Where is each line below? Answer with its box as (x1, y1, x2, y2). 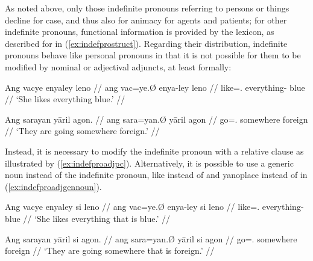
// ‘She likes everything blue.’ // (5, 93, 125, 105)
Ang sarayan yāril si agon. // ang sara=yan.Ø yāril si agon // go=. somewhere (5, 232, 297, 245)
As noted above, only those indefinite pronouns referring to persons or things (5, 2, 289, 14)
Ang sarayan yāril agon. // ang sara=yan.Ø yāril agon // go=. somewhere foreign (5, 112, 308, 125)
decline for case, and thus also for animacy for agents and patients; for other (5, 13, 287, 26)
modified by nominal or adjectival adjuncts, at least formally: (5, 60, 232, 73)
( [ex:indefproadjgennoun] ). (5, 180, 102, 192)
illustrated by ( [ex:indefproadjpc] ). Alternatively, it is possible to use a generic (5, 156, 294, 169)
